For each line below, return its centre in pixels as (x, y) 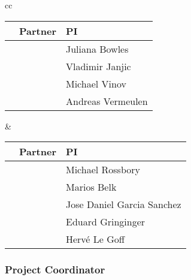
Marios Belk (91, 187)
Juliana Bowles (97, 49)
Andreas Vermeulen (107, 101)
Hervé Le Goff (95, 239)
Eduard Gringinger (105, 222)
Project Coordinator (55, 270)
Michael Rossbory (103, 170)
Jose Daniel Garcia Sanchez (123, 204)
